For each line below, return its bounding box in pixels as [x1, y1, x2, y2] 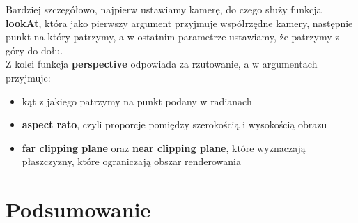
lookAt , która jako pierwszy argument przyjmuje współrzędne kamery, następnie [6, 15, 353, 30]
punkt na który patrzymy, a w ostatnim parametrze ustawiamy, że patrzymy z [6, 29, 340, 44]
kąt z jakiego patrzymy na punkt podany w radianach [22, 93, 252, 108]
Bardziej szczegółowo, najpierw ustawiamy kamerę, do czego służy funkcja [6, 2, 322, 16]
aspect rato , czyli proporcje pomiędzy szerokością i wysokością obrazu [22, 117, 327, 132]
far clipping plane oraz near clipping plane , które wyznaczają [22, 140, 306, 155]
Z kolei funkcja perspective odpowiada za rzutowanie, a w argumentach [6, 56, 318, 71]
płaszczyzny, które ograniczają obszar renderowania [22, 154, 242, 169]
